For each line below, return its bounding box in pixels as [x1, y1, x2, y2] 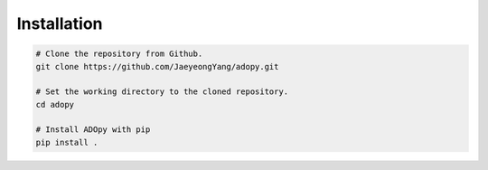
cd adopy [35, 99, 75, 109]
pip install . [35, 137, 99, 147]
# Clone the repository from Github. [35, 49, 203, 59]
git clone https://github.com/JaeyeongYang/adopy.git [35, 61, 279, 71]
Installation [16, 14, 103, 33]
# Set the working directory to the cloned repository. [35, 87, 289, 97]
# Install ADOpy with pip [35, 125, 151, 135]
